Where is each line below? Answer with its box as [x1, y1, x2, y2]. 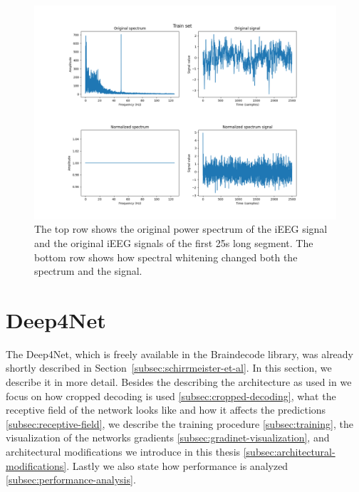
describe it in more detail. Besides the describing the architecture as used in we [6, 375, 352, 389]
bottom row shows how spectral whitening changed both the [34, 249, 298, 264]
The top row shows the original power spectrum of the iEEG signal [34, 221, 328, 236]
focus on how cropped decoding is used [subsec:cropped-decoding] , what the [6, 388, 336, 403]
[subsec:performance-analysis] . [6, 472, 136, 487]
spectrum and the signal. [34, 263, 142, 278]
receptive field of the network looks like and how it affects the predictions [6, 402, 326, 417]
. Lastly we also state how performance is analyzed [66, 458, 288, 473]
